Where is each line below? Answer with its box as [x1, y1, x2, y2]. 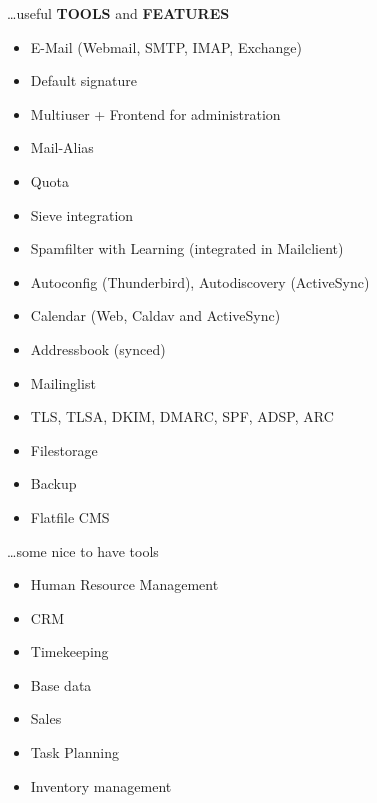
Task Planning [30, 742, 119, 763]
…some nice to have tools [7, 540, 159, 561]
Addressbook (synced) [30, 338, 166, 359]
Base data [30, 674, 92, 695]
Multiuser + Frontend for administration [30, 103, 281, 124]
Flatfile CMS [30, 506, 110, 527]
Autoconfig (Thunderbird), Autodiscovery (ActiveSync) [30, 271, 370, 292]
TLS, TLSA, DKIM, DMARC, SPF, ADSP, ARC [30, 406, 334, 427]
